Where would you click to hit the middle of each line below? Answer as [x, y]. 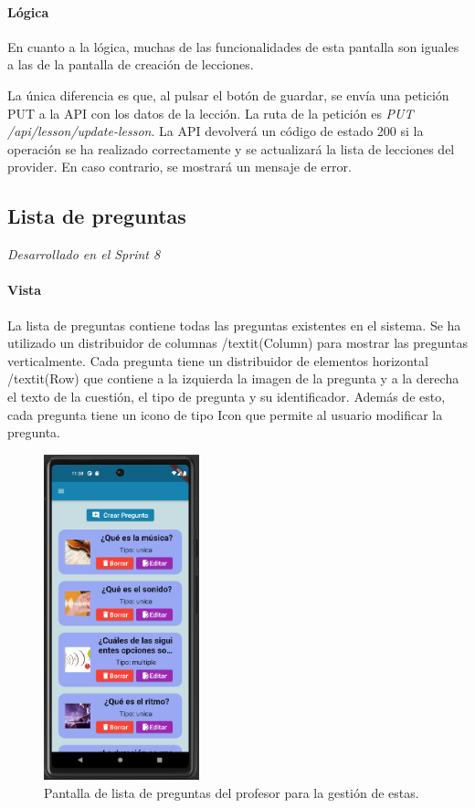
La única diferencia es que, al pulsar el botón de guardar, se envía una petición [228, 94]
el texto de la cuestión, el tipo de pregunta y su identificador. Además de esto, [227, 396]
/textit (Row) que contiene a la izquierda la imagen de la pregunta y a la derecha [233, 378]
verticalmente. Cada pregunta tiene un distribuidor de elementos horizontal [218, 360]
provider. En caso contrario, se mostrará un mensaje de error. [179, 167]
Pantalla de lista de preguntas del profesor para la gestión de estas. [232, 792]
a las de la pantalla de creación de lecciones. [131, 64]
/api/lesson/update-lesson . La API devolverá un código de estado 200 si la [216, 131]
